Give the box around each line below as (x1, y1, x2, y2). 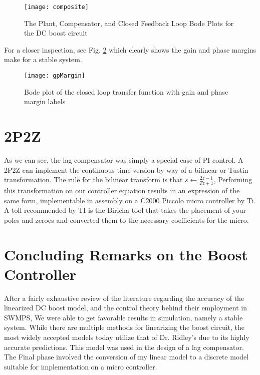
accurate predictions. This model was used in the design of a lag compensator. (4, 341, 244, 352)
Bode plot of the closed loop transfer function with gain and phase (24, 86, 228, 97)
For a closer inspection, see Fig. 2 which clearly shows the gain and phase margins (4, 44, 256, 55)
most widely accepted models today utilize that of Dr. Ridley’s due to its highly (4, 332, 249, 342)
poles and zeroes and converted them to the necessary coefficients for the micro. (4, 214, 249, 225)
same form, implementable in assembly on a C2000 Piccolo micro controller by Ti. (4, 195, 256, 205)
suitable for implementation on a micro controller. (4, 361, 157, 371)
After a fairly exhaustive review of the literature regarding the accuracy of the (4, 292, 244, 303)
